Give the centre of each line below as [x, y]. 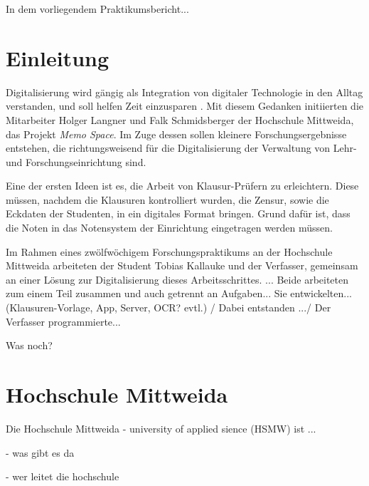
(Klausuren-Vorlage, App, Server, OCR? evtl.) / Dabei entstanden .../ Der [169, 307]
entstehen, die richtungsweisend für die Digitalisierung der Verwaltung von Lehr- [181, 148]
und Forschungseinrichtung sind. [76, 161]
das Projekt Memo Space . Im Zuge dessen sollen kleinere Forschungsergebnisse [176, 134]
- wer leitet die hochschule [63, 476]
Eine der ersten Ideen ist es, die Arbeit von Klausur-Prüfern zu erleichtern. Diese [182, 186]
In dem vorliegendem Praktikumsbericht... [97, 9]
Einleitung [58, 57]
